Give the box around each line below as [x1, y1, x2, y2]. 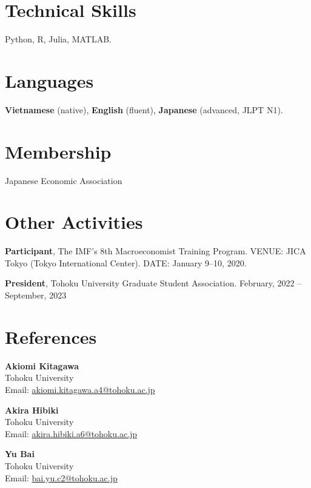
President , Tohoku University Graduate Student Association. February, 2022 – [5, 277, 302, 289]
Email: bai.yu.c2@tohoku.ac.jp [5, 471, 118, 484]
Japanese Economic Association [5, 174, 122, 186]
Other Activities [5, 209, 143, 234]
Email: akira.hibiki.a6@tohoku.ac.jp [5, 427, 138, 440]
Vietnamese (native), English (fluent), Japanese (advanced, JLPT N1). [5, 103, 283, 116]
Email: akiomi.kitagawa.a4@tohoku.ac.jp [5, 383, 155, 395]
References [5, 324, 97, 349]
